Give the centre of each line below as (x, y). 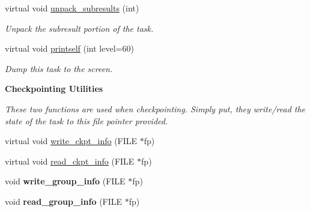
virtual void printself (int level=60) (69, 48)
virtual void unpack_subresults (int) (72, 8)
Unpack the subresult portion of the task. (79, 28)
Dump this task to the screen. (59, 68)
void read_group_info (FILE (64, 201)
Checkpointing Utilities (54, 89)
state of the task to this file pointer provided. (87, 120)
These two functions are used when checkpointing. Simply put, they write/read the (155, 108)
